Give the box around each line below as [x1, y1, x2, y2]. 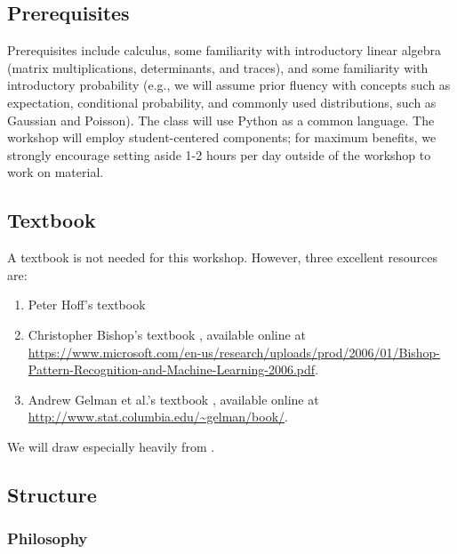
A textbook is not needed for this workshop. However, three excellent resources [7, 248, 437, 267]
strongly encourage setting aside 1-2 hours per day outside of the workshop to [7, 145, 431, 164]
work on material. [7, 163, 104, 181]
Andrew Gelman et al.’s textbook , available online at [28, 389, 319, 408]
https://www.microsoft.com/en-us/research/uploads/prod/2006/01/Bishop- [28, 342, 441, 361]
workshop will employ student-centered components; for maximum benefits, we [7, 128, 437, 147]
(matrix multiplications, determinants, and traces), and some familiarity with [7, 58, 429, 76]
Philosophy [7, 527, 88, 550]
